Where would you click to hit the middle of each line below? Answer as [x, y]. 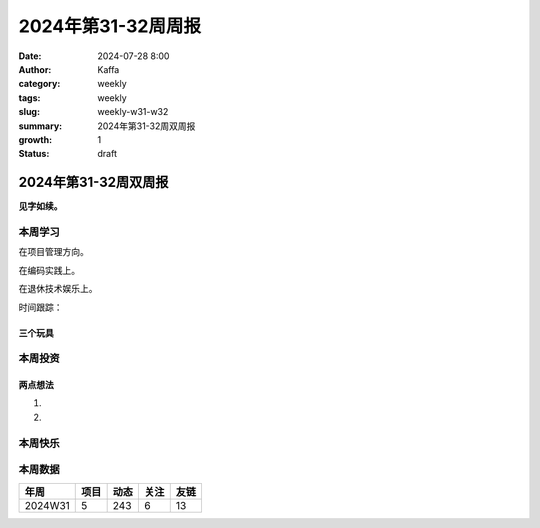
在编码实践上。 [49, 270]
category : [39, 84]
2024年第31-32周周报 [110, 26]
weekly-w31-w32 [133, 112]
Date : [30, 56]
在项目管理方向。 [53, 252]
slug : [29, 112]
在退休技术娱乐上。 [58, 289]
